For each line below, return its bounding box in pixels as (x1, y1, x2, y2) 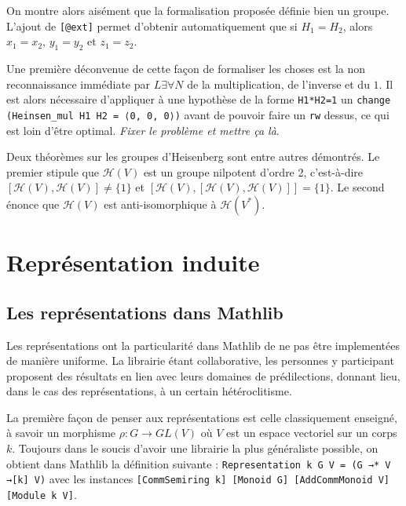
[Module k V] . (6, 486, 77, 502)
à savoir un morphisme (6, 424, 116, 441)
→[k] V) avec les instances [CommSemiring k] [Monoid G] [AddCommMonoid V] (6, 471, 390, 487)
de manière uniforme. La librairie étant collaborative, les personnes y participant (6, 352, 394, 369)
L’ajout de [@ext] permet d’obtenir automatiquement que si (6, 17, 298, 34)
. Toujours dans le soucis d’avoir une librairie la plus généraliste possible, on (12, 440, 379, 457)
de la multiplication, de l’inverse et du (187, 75, 370, 92)
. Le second (330, 179, 385, 195)
